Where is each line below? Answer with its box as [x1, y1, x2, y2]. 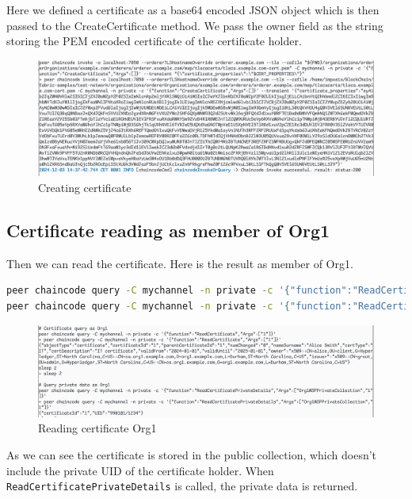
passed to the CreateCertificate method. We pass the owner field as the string [6, 17, 383, 33]
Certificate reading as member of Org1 [6, 217, 330, 242]
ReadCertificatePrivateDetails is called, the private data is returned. [6, 478, 358, 494]
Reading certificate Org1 [38, 420, 157, 436]
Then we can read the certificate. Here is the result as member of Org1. [6, 255, 353, 271]
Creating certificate [38, 178, 132, 195]
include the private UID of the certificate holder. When [6, 462, 274, 478]
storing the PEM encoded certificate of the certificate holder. [6, 33, 302, 49]
